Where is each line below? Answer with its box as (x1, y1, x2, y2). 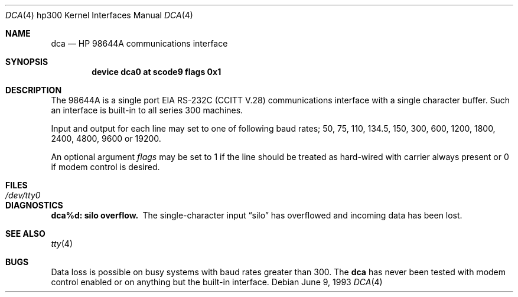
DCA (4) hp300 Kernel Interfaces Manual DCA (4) (5, 10, 193, 20)
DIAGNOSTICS (5, 200, 63, 210)
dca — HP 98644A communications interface (51, 38, 228, 48)
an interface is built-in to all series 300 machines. (51, 105, 243, 115)
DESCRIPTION (5, 85, 62, 95)
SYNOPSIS (5, 57, 48, 67)
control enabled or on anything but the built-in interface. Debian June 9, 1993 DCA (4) (51, 277, 383, 287)
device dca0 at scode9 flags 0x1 (92, 67, 221, 77)
